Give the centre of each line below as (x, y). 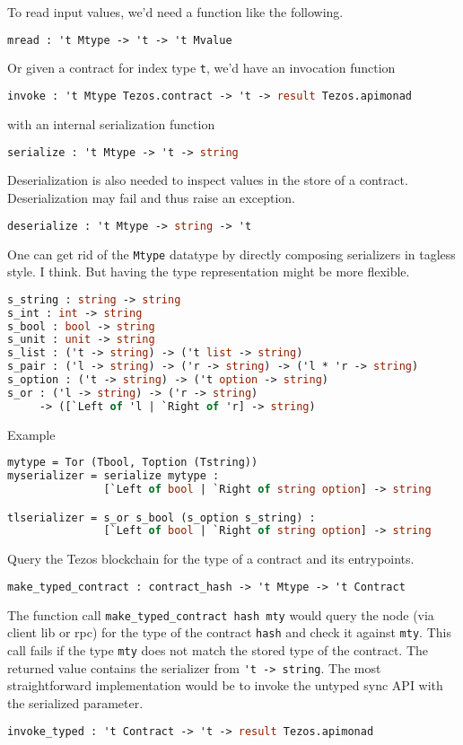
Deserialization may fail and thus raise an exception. (151, 198)
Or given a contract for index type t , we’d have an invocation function (201, 68)
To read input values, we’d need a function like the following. (175, 12)
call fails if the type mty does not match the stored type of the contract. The (218, 650)
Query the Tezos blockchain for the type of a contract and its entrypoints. (211, 559)
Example (31, 434)
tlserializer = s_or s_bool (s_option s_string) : (162, 517)
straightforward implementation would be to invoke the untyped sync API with (225, 685)
